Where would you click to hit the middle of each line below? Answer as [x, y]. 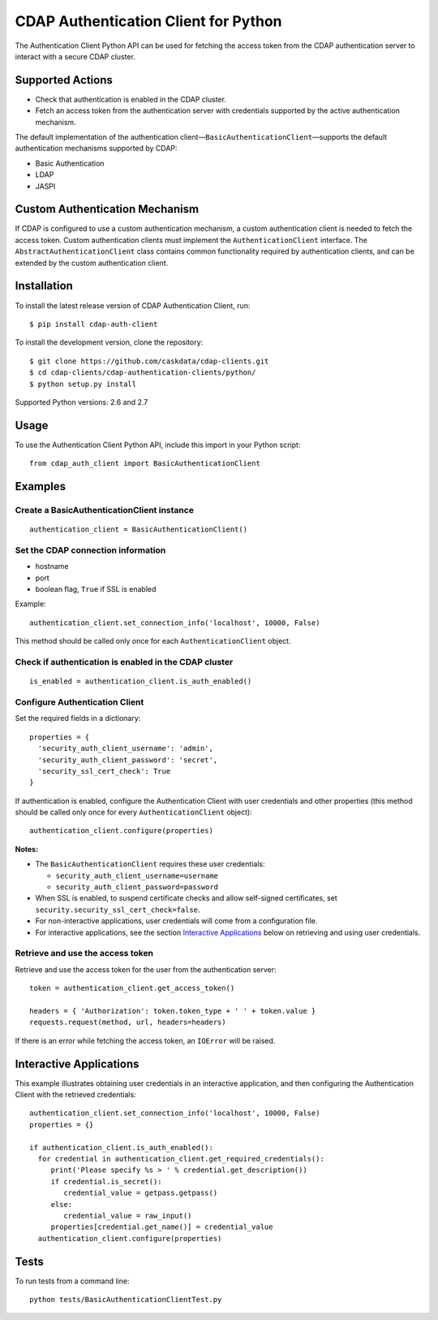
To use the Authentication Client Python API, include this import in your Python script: [158, 445]
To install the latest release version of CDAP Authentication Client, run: [133, 306]
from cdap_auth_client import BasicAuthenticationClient [145, 464]
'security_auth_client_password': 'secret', [128, 760]
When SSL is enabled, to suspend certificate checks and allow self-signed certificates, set [187, 898]
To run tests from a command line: [72, 1281]
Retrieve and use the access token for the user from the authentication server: [146, 969]
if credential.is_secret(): [106, 1181]
